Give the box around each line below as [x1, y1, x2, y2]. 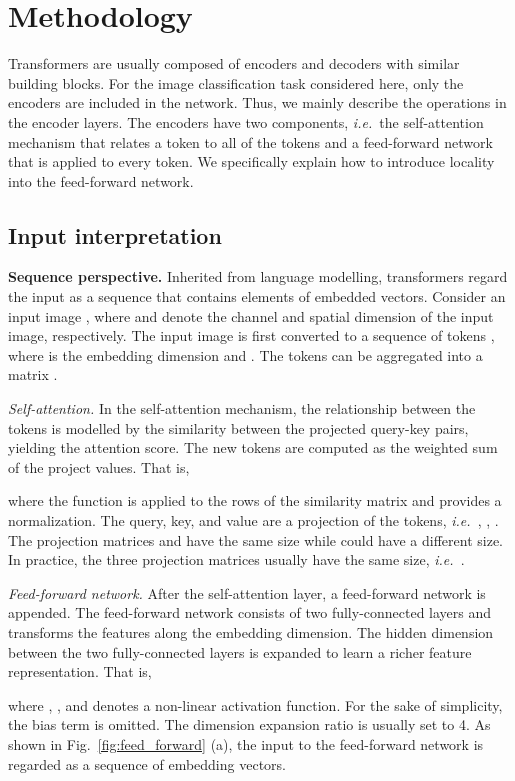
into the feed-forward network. [8, 170, 194, 191]
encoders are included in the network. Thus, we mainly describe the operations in [8, 92, 507, 113]
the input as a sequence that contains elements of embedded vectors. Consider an [8, 286, 506, 307]
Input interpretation [8, 219, 222, 250]
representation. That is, [8, 661, 152, 682]
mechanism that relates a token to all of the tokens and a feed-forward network [8, 131, 493, 152]
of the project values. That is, [8, 456, 190, 477]
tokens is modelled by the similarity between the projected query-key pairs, [8, 417, 469, 438]
